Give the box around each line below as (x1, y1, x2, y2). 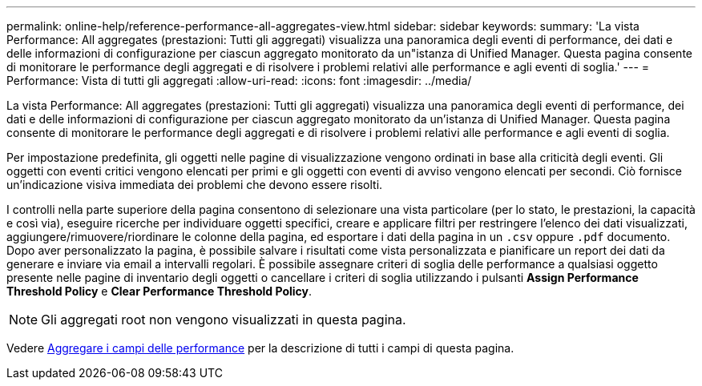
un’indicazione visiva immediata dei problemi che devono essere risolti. (6, 178, 383, 191)
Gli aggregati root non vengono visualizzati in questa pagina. (41, 312, 406, 328)
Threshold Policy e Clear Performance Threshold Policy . (6, 284, 313, 298)
